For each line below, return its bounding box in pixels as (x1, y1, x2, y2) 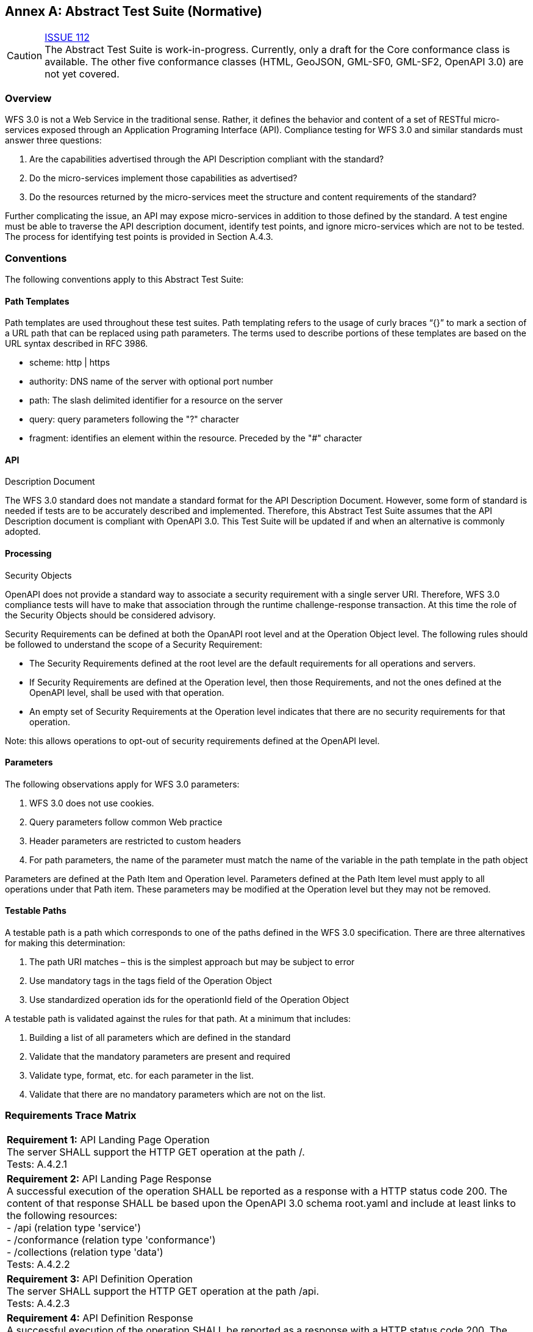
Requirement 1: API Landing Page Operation (7, 1133, 210, 1146)
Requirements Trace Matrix (5, 1109, 137, 1122)
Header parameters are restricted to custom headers (29, 835, 241, 846)
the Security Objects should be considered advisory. (5, 609, 216, 620)
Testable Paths (5, 905, 66, 916)
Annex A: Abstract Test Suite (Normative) (5, 4, 262, 19)
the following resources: (7, 1209, 118, 1222)
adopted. (5, 526, 41, 537)
